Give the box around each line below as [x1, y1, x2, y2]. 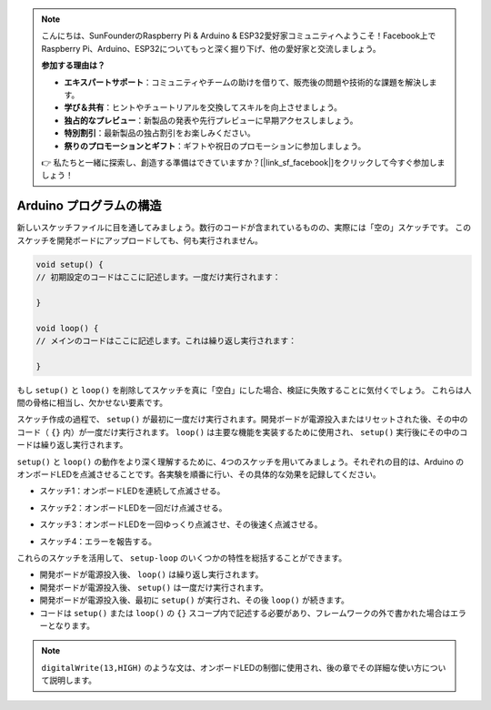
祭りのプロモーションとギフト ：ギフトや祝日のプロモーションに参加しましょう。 [64, 140, 366, 151]
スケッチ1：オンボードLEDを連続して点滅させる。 [39, 485, 225, 496]
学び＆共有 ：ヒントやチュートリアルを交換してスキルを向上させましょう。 [64, 102, 343, 113]
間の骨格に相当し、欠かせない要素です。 [16, 397, 168, 409]
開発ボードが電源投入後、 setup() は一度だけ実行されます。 [39, 582, 268, 593]
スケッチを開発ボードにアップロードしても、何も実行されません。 [16, 235, 264, 246]
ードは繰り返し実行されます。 [16, 440, 128, 451]
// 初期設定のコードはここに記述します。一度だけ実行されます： [35, 271, 281, 282]
